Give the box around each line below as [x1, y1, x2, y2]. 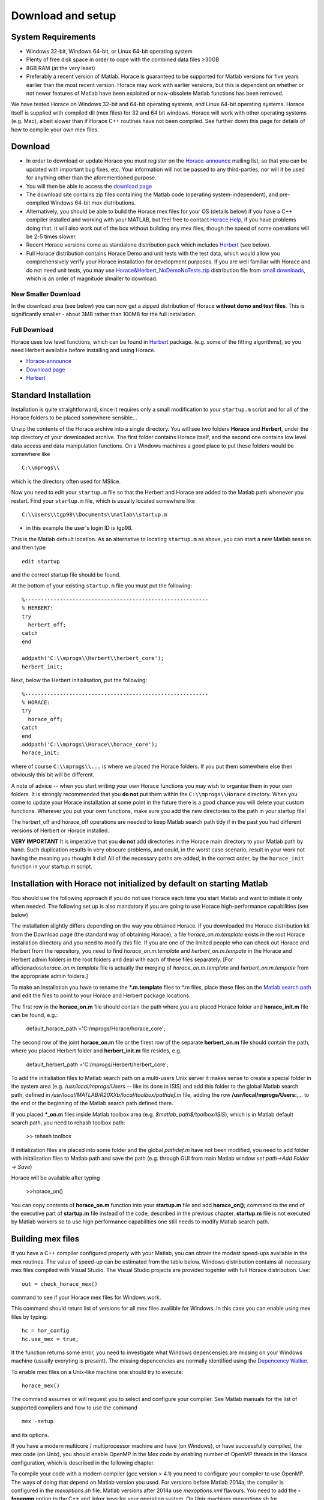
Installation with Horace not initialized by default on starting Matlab [11, 878, 268, 889]
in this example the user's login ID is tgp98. [26, 524, 133, 532]
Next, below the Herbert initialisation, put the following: [11, 677, 147, 684]
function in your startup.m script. [11, 863, 92, 870]
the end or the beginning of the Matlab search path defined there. [11, 1100, 173, 1107]
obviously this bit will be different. [11, 771, 95, 778]
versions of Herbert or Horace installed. [11, 827, 109, 834]
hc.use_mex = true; [22, 1336, 79, 1342]
